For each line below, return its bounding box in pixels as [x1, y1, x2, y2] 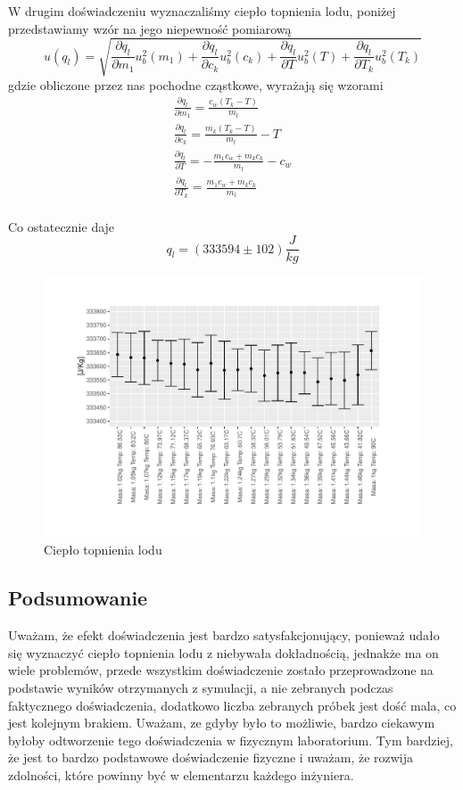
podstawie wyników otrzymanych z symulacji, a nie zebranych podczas [8, 678, 393, 696]
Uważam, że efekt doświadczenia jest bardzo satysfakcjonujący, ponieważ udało [8, 626, 440, 645]
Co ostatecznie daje [8, 217, 115, 235]
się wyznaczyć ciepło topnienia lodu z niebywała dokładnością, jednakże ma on [8, 643, 439, 662]
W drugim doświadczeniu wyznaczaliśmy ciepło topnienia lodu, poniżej [8, 2, 396, 20]
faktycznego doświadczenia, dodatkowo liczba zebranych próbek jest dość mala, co [8, 695, 457, 714]
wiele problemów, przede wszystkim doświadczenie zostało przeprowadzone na [8, 661, 434, 679]
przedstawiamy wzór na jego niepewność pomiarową [8, 19, 292, 37]
